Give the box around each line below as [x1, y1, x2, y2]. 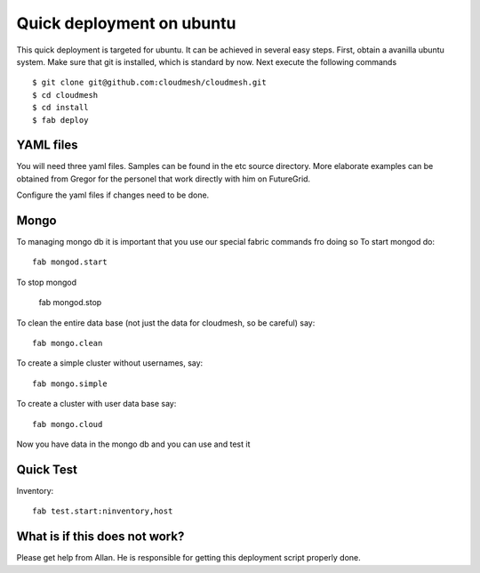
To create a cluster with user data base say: [16, 399, 177, 409]
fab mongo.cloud [32, 419, 103, 429]
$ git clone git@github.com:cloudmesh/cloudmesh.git [32, 77, 267, 88]
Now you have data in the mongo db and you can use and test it [16, 439, 251, 449]
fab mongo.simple [32, 378, 108, 389]
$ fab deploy [32, 115, 89, 125]
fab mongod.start [32, 257, 108, 267]
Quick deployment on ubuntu [16, 13, 236, 33]
